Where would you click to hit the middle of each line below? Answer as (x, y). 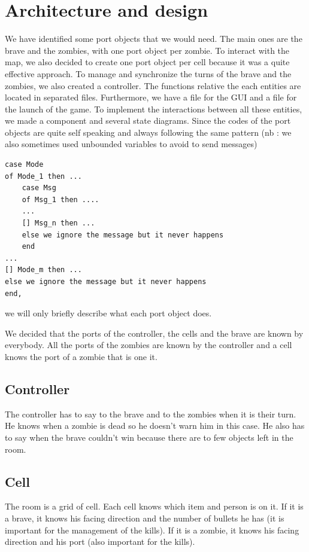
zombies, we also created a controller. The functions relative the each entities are (153, 85)
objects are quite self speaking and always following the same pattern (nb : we (148, 132)
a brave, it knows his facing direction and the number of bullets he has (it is (145, 518)
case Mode (24, 165)
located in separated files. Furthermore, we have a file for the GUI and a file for (151, 97)
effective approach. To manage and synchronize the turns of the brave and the (148, 73)
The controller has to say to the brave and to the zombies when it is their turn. (151, 414)
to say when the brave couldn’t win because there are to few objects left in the (149, 437)
